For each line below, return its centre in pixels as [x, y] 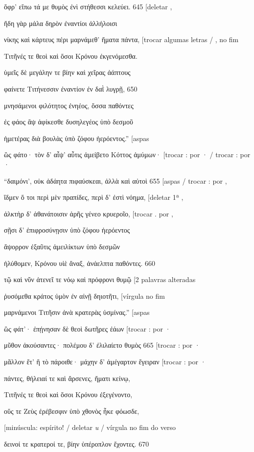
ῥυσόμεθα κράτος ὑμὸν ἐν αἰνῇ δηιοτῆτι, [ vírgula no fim [84, 296]
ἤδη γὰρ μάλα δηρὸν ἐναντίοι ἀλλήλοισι [61, 23]
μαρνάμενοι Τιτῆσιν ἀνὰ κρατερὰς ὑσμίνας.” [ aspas [77, 312]
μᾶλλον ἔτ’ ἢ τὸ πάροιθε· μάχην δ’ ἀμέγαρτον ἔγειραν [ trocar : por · [105, 362]
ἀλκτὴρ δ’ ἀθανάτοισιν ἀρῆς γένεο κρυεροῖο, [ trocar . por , [89, 213]
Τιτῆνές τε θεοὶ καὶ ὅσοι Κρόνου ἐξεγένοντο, [68, 394]
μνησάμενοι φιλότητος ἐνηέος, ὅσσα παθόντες [69, 105]
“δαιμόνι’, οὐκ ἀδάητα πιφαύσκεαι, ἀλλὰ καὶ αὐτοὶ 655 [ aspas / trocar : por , [115, 180]
